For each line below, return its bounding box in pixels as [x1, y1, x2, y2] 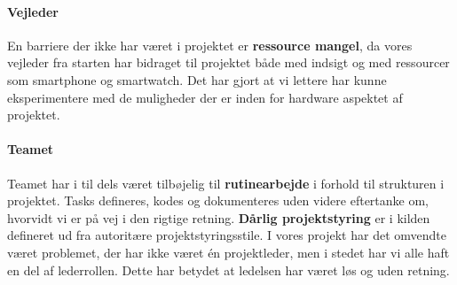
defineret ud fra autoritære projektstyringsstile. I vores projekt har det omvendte [7, 226, 446, 244]
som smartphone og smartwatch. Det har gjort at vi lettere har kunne [7, 70, 387, 89]
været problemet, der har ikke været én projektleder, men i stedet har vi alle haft [7, 243, 450, 261]
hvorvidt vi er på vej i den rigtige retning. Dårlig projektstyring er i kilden [7, 208, 430, 227]
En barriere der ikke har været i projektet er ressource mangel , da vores [7, 35, 413, 54]
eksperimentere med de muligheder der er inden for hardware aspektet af [7, 88, 403, 106]
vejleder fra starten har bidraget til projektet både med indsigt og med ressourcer [7, 53, 450, 72]
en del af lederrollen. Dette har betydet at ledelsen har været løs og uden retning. [7, 260, 450, 279]
